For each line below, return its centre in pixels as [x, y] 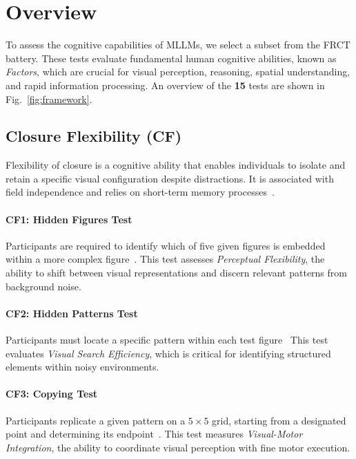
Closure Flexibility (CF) [94, 136]
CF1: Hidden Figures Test [69, 219]
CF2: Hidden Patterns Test [72, 313]
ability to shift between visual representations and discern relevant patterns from [176, 273]
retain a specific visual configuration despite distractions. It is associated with [170, 178]
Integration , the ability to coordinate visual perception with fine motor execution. [178, 447]
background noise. [43, 286]
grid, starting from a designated [279, 420]
